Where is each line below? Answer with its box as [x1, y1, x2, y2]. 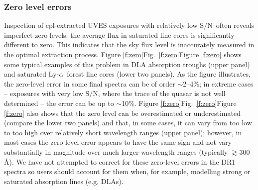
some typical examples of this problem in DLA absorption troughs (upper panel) [4, 59, 250, 69]
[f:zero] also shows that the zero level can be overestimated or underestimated [4, 107, 241, 118]
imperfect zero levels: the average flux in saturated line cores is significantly [4, 29, 235, 40]
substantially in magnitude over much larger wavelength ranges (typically [4, 146, 228, 157]
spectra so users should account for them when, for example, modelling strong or [4, 166, 251, 177]
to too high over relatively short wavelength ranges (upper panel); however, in [4, 127, 242, 137]
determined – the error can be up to [4, 97, 114, 108]
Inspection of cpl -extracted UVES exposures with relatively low [4, 20, 198, 30]
